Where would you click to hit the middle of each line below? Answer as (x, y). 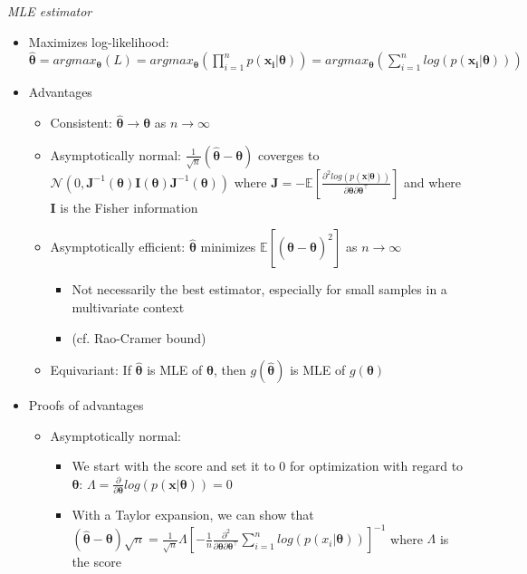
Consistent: (81, 123)
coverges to (289, 154)
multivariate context (128, 307)
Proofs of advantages (86, 405)
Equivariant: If (91, 370)
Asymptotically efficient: (118, 247)
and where (433, 182)
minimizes (228, 247)
